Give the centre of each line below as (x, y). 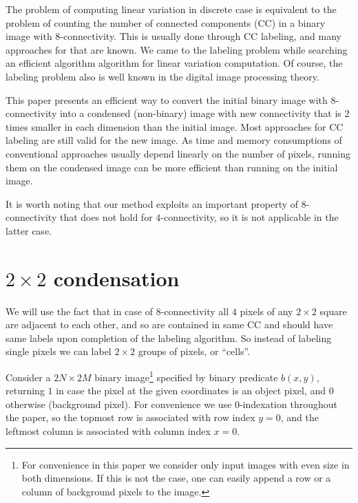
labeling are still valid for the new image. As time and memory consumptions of (174, 140)
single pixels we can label (59, 351)
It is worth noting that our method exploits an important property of (152, 203)
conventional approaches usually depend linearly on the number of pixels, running (178, 153)
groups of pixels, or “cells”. (194, 351)
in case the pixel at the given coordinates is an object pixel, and (191, 390)
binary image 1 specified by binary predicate (186, 376)
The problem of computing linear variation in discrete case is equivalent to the (171, 9)
